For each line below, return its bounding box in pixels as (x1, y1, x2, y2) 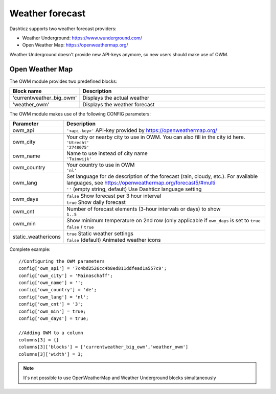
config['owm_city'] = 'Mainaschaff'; (18, 272, 113, 279)
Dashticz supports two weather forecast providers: (9, 26, 117, 32)
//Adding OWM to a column (18, 330, 84, 336)
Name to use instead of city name (66, 150, 148, 157)
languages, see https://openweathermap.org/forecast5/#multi (66, 179, 216, 187)
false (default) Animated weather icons (66, 237, 161, 244)
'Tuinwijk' (66, 156, 92, 162)
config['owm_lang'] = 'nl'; (18, 294, 89, 300)
